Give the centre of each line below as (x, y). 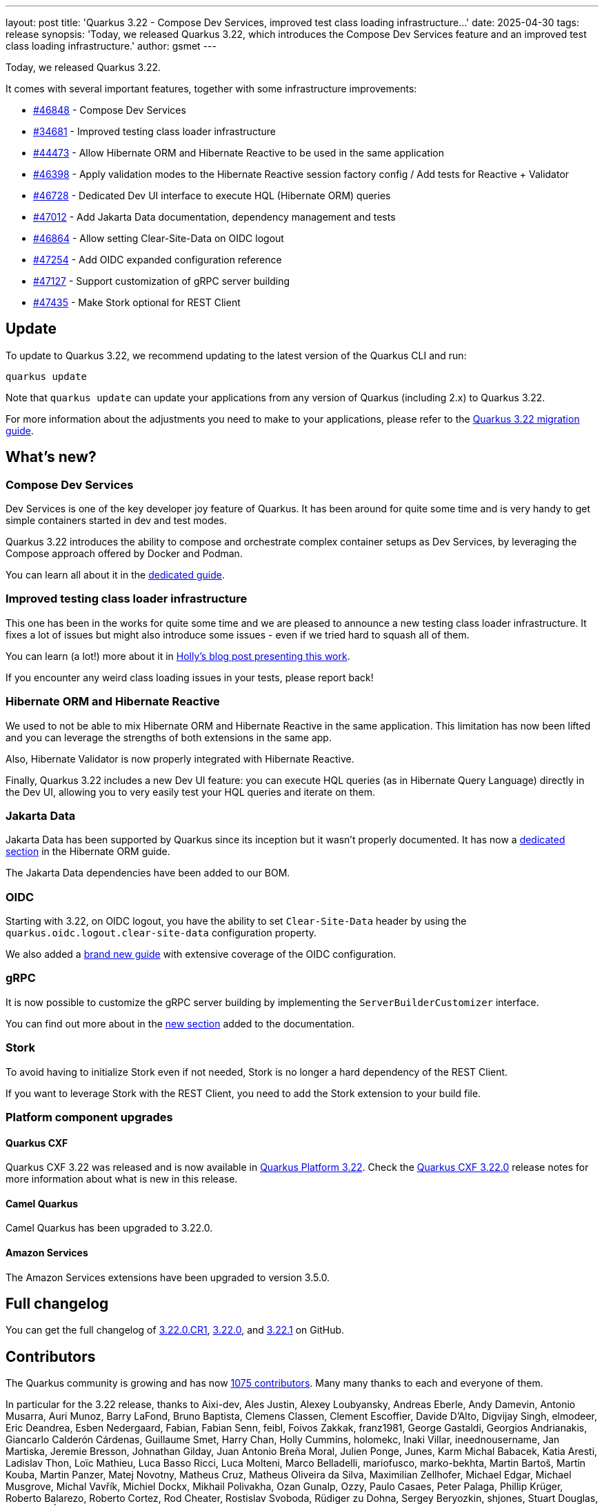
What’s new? (51, 457)
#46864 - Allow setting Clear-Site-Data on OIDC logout (159, 238)
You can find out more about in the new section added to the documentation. (180, 1023)
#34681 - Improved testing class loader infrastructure (154, 131)
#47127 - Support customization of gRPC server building (162, 281)
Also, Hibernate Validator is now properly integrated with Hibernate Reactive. (180, 759)
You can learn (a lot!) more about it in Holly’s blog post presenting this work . (178, 656)
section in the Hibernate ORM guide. (88, 852)
